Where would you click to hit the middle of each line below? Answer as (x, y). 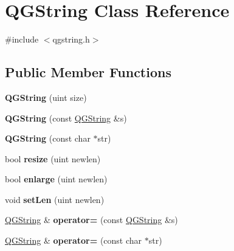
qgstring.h (71, 39)
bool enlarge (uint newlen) (56, 179)
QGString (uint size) (46, 97)
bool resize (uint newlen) (53, 158)
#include (22, 39)
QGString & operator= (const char (74, 240)
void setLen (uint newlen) (55, 199)
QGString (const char (48, 138)
